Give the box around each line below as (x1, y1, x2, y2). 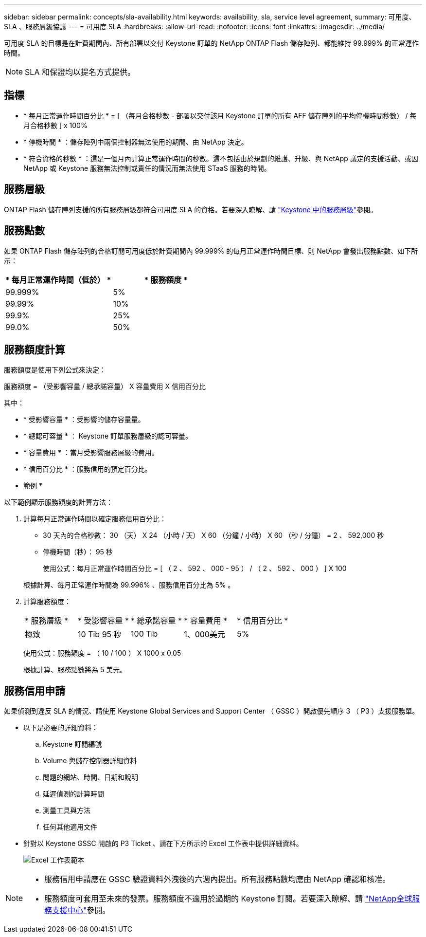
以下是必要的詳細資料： (23, 723, 98, 732)
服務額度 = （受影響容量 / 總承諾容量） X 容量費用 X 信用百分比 (4, 382, 206, 391)
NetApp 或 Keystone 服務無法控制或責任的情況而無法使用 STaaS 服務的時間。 (23, 164, 271, 172)
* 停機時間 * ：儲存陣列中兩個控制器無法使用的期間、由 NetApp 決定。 (23, 137, 248, 146)
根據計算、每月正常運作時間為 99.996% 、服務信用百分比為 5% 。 (23, 581, 235, 589)
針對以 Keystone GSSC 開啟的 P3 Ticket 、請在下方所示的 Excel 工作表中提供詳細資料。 (23, 839, 303, 848)
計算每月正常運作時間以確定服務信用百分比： (23, 514, 166, 523)
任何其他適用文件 (43, 823, 97, 831)
